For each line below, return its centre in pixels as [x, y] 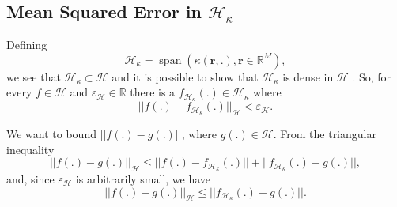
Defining [27, 45]
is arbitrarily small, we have [143, 179]
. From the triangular [325, 134]
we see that [34, 76]
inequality [30, 149]
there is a [153, 92]
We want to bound [51, 134]
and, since [30, 179]
